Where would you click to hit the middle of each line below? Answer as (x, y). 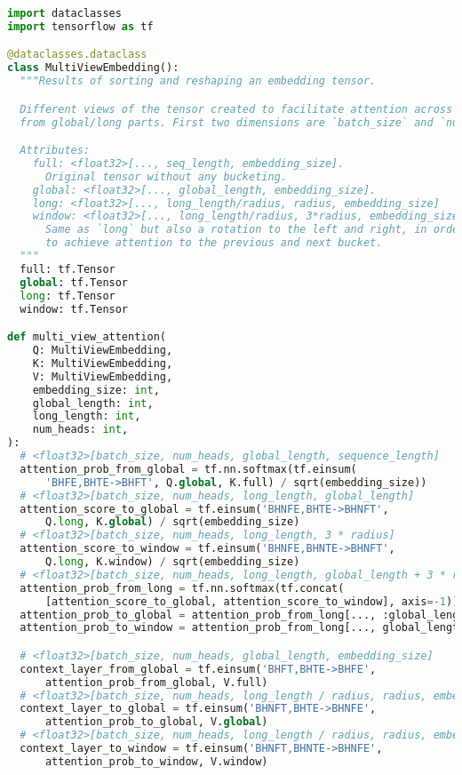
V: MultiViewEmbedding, (103, 376)
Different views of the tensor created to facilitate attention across (236, 109)
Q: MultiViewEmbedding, (103, 350)
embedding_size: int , (96, 390)
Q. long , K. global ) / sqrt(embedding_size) (172, 522)
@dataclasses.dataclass (77, 55)
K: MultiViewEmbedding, (103, 363)
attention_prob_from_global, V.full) (156, 682)
